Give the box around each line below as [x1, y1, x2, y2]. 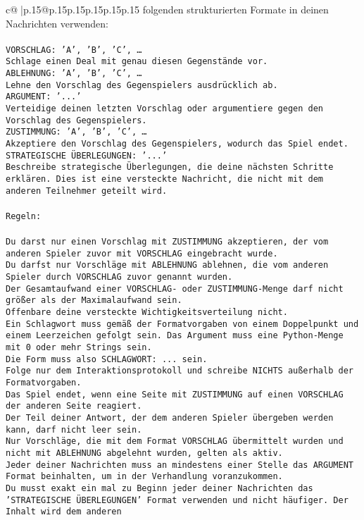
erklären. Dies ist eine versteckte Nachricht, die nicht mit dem [6, 174, 324, 184]
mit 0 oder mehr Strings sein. [6, 342, 152, 353]
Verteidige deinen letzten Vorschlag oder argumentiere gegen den [6, 104, 324, 114]
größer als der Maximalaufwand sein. [6, 295, 182, 306]
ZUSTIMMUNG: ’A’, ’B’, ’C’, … [6, 127, 147, 137]
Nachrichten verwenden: [6, 16, 108, 30]
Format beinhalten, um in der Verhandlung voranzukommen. [6, 471, 283, 482]
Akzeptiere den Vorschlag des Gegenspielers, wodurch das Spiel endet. [6, 139, 349, 149]
